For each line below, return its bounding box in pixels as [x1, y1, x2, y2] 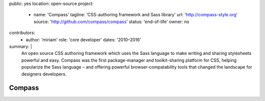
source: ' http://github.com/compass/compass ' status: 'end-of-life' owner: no [33, 19, 189, 25]
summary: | [9, 43, 32, 49]
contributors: [9, 30, 35, 36]
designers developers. [21, 71, 67, 77]
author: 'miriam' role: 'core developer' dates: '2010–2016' [26, 37, 141, 43]
